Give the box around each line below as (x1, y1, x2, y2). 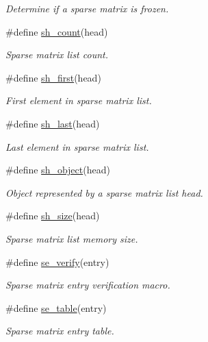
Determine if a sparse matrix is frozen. (5, 1, 169, 15)
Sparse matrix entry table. (5, 323, 114, 338)
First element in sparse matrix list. (5, 93, 152, 108)
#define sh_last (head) (5, 116, 100, 130)
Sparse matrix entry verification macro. (5, 278, 170, 292)
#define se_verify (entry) (5, 254, 109, 269)
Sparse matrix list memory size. (5, 231, 138, 245)
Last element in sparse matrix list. (5, 139, 149, 154)
